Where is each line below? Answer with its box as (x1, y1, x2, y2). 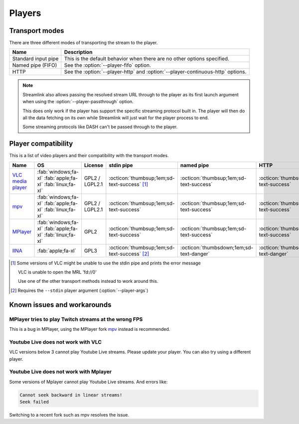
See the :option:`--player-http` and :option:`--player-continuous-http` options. (64, 68, 247, 75)
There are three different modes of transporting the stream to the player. (9, 40, 158, 46)
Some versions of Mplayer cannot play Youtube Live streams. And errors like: (9, 379, 168, 385)
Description (64, 49, 93, 56)
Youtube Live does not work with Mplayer (9, 368, 112, 375)
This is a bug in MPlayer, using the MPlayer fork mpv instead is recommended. (9, 326, 170, 332)
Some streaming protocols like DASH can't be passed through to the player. (22, 124, 178, 130)
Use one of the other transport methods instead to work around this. (18, 278, 158, 284)
